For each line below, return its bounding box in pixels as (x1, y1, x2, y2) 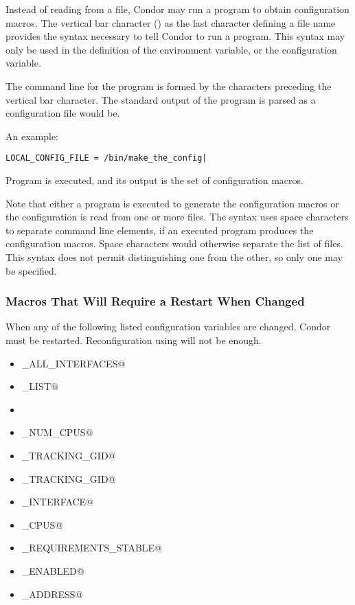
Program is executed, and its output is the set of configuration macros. (5, 173, 304, 187)
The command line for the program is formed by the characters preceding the (5, 78, 332, 93)
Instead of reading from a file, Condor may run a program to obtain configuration (5, 2, 350, 16)
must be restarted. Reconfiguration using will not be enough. (5, 332, 262, 347)
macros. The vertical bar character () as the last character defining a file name (5, 15, 336, 30)
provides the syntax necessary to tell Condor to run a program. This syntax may (5, 29, 345, 43)
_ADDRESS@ (21, 586, 83, 601)
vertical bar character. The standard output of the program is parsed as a (5, 92, 316, 106)
